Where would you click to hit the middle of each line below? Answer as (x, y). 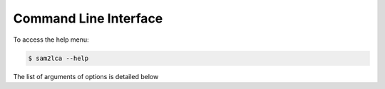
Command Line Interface (88, 18)
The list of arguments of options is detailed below (86, 76)
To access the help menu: (51, 40)
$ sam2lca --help (58, 58)
